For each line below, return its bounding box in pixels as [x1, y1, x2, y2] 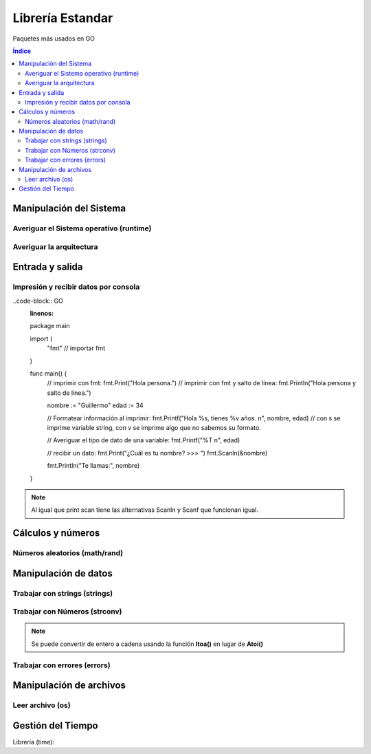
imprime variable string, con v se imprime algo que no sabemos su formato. [47, 424, 261, 431]
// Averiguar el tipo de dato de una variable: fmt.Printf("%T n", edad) [47, 436, 240, 444]
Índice [12, 47, 31, 55]
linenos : [30, 310, 54, 318]
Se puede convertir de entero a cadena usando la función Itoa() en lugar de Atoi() [31, 640, 264, 648]
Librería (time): [12, 737, 55, 746]
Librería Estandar [12, 10, 113, 25]
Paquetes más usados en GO [12, 34, 95, 43]
